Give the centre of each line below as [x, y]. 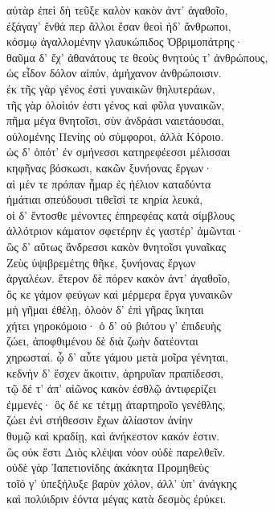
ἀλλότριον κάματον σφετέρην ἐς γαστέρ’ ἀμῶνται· [125, 231]
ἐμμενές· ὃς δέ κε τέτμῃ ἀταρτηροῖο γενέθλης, [116, 404]
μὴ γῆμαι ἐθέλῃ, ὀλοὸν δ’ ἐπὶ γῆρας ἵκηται [105, 310]
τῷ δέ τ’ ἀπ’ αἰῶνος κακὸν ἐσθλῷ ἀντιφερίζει [111, 388]
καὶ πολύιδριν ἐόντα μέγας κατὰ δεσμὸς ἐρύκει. [117, 499]
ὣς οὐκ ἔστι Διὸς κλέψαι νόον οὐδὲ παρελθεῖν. [116, 451]
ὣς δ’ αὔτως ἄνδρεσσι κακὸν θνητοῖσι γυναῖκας [116, 246]
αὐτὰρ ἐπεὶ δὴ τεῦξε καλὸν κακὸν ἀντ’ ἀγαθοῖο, [117, 10]
